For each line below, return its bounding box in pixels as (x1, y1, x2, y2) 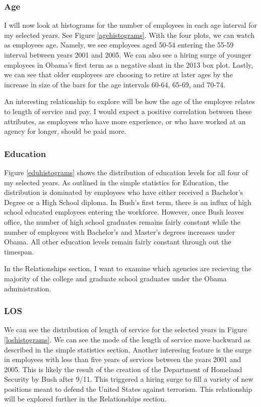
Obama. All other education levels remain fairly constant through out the (4, 236, 231, 247)
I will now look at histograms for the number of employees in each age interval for (4, 20, 257, 30)
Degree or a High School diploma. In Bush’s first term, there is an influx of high (4, 196, 251, 207)
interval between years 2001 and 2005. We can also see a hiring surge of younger (4, 49, 251, 60)
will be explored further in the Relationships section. (4, 393, 167, 404)
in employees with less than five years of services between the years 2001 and (4, 354, 241, 365)
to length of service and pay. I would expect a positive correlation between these (4, 106, 252, 116)
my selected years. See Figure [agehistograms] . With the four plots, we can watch (4, 29, 254, 40)
